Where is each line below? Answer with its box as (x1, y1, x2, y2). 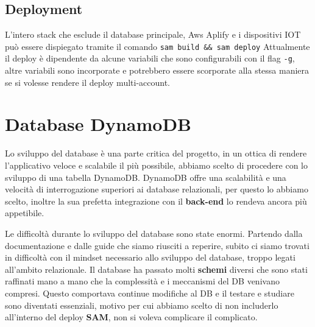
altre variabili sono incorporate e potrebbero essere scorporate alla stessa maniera (5, 64, 310, 77)
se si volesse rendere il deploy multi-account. (5, 76, 171, 88)
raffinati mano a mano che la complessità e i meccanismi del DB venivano (5, 275, 280, 287)
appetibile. (5, 206, 44, 219)
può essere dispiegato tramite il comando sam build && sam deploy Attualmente (5, 40, 310, 52)
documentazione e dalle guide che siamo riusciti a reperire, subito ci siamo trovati (5, 239, 310, 251)
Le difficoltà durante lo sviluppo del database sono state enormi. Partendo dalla (5, 227, 303, 239)
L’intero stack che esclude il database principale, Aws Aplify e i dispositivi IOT (5, 28, 301, 41)
